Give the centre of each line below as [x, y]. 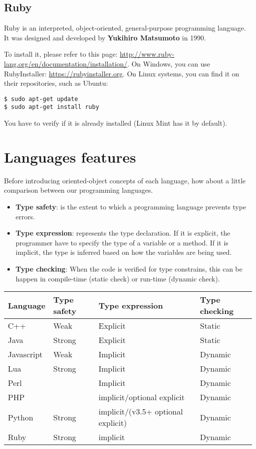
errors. [25, 216]
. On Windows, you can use [169, 63]
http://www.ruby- [147, 54]
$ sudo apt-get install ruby [52, 107]
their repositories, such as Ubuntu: [56, 83]
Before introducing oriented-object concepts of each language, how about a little [125, 180]
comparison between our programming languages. [79, 190]
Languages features [70, 156]
